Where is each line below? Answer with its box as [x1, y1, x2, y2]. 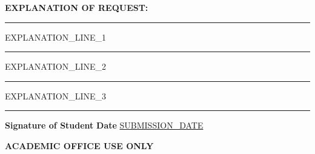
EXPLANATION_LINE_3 [5, 89, 107, 102]
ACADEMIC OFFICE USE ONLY [5, 139, 154, 152]
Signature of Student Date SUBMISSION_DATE [5, 119, 204, 132]
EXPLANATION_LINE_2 [5, 60, 107, 73]
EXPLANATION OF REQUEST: [5, 1, 148, 13]
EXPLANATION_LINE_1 [5, 30, 107, 43]
